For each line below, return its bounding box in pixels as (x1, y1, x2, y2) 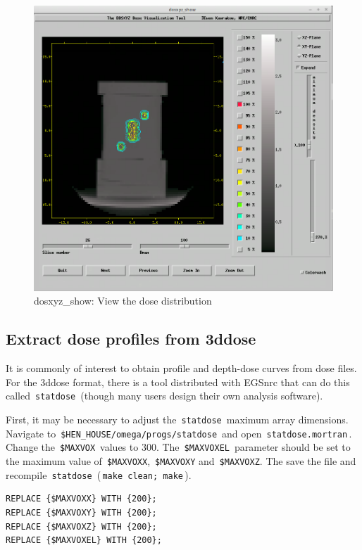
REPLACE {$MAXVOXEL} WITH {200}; (6, 535, 162, 546)
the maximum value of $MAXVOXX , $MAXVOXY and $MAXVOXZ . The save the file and (6, 454, 356, 468)
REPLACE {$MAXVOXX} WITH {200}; (6, 494, 157, 504)
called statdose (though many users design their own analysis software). (6, 388, 323, 403)
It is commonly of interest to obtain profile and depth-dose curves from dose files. (6, 361, 357, 376)
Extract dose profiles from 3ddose (6, 328, 256, 350)
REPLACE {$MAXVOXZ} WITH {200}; (6, 521, 157, 532)
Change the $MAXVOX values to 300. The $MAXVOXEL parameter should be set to (6, 440, 351, 454)
